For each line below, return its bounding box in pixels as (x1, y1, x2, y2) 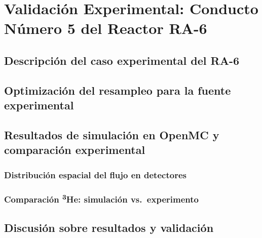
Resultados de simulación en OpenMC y (4, 127, 219, 142)
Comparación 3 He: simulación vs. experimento (4, 192, 199, 206)
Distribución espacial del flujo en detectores (4, 168, 186, 181)
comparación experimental (4, 142, 145, 157)
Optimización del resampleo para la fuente (4, 82, 231, 98)
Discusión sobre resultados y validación (4, 220, 214, 235)
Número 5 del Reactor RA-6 (4, 18, 207, 38)
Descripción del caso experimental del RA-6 (4, 52, 240, 68)
